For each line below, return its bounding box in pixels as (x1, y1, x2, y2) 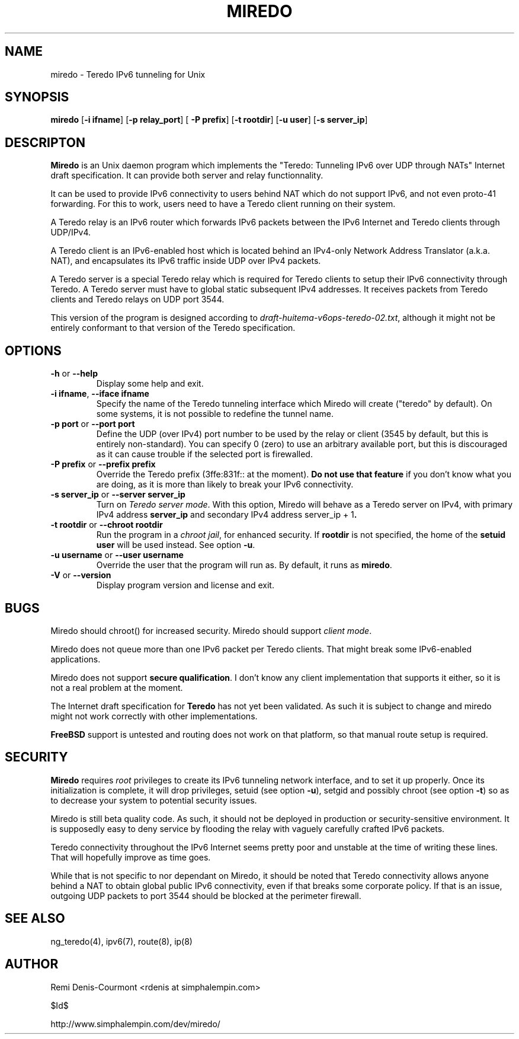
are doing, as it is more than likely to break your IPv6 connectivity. (96, 479, 354, 490)
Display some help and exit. (96, 378, 204, 389)
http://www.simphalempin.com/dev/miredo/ (50, 1018, 220, 1029)
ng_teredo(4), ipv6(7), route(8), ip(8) (50, 936, 193, 946)
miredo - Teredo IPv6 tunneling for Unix (50, 69, 206, 79)
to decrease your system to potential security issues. (50, 795, 257, 805)
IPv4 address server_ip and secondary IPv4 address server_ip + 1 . (96, 509, 357, 520)
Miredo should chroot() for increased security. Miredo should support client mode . (50, 625, 372, 636)
